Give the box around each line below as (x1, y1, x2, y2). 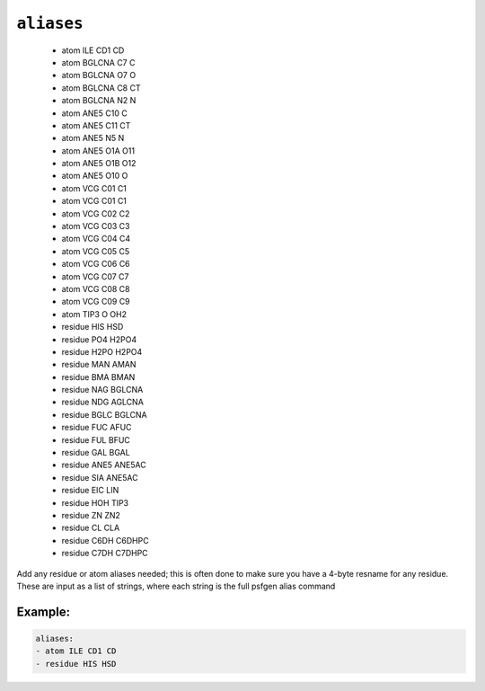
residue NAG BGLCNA (61, 385, 144, 395)
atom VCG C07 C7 (61, 270, 129, 282)
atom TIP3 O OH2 (61, 308, 128, 319)
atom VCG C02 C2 (61, 208, 130, 219)
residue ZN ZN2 (61, 510, 121, 520)
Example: (16, 604, 71, 619)
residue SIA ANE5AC (61, 472, 138, 483)
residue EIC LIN (61, 485, 119, 496)
